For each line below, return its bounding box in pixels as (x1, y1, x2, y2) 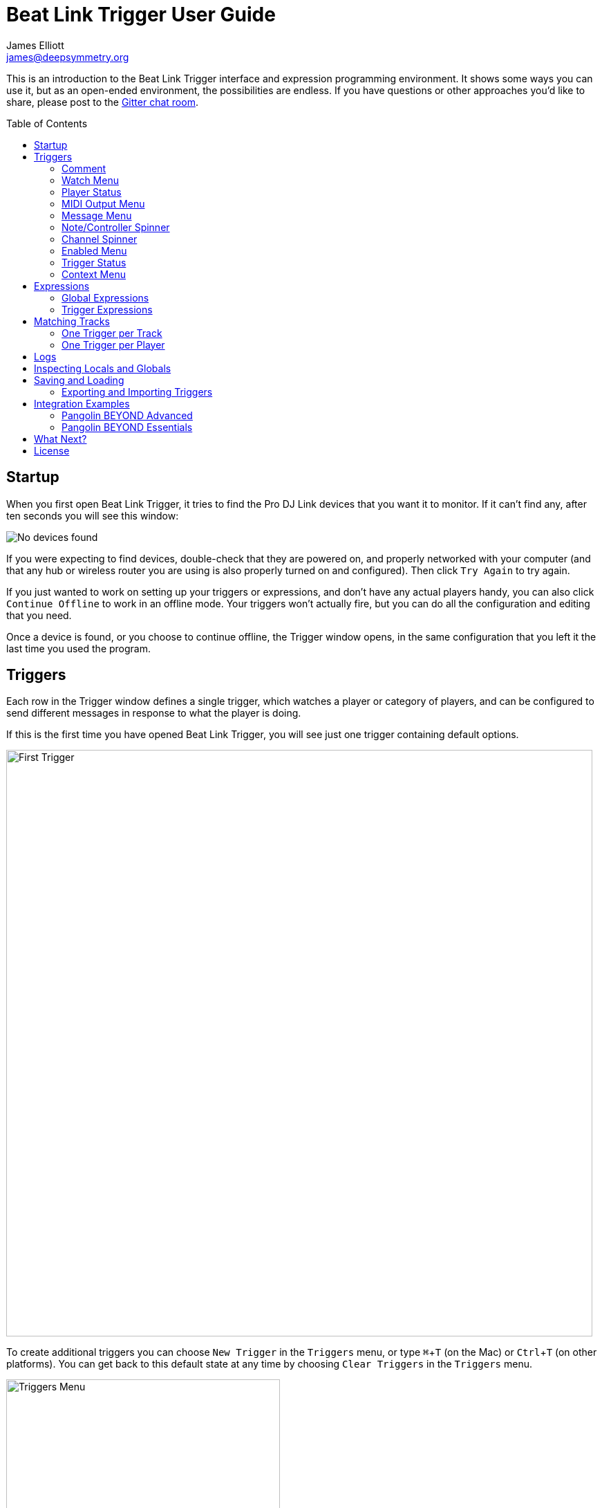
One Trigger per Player (62, 338, 165, 351)
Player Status (62, 185, 122, 198)
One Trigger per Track (62, 327, 162, 339)
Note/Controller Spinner (62, 221, 170, 233)
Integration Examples (34, 397, 130, 410)
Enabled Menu (62, 244, 127, 257)
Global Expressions (62, 291, 149, 304)
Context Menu (62, 268, 126, 280)
